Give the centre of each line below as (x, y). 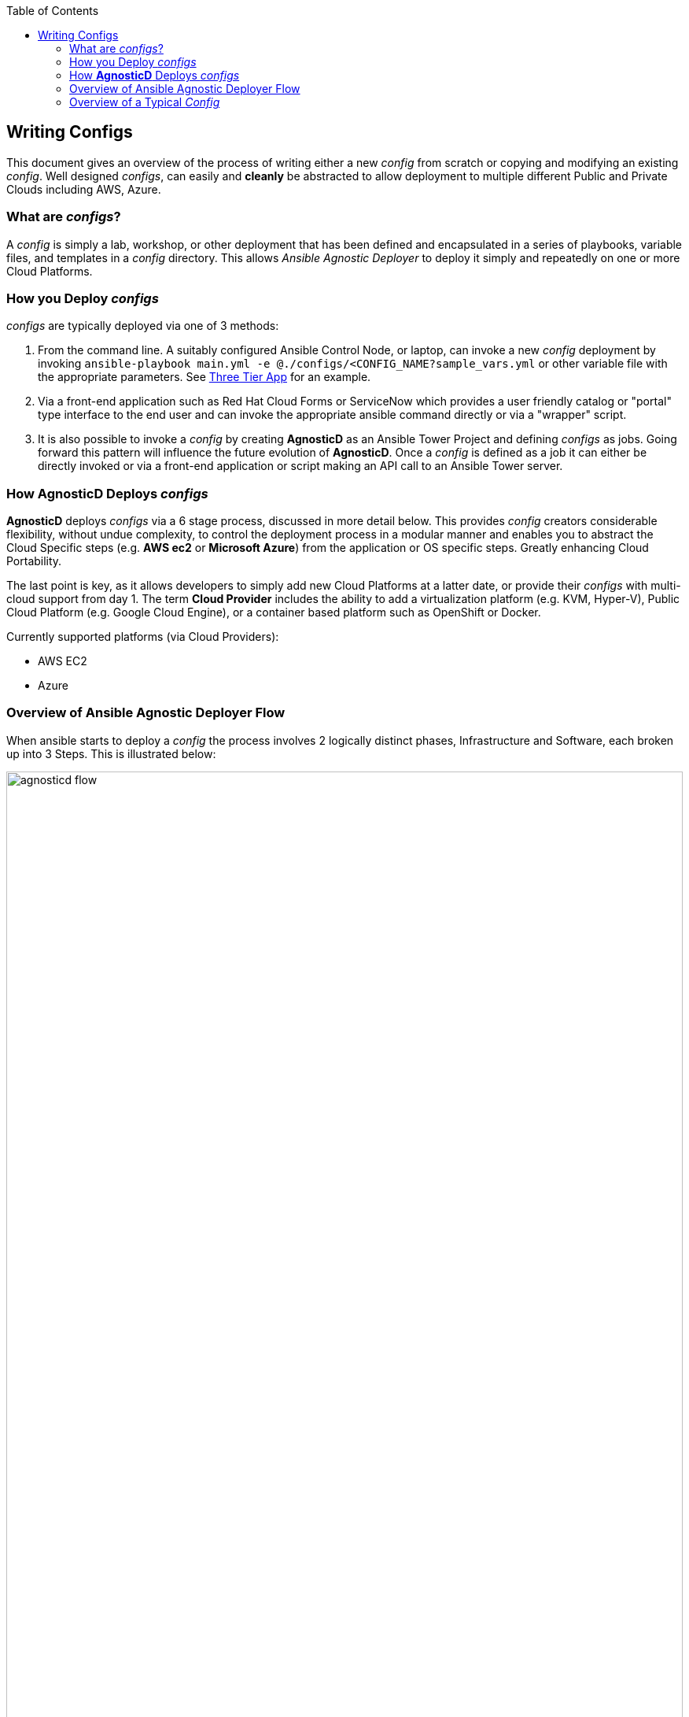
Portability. (34, 561)
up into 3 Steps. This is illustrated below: (111, 753)
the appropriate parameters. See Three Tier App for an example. (204, 377)
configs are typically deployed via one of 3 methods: (143, 326)
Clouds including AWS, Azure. (84, 189)
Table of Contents (53, 11)
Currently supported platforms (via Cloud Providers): (143, 637)
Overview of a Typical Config (145, 102)
